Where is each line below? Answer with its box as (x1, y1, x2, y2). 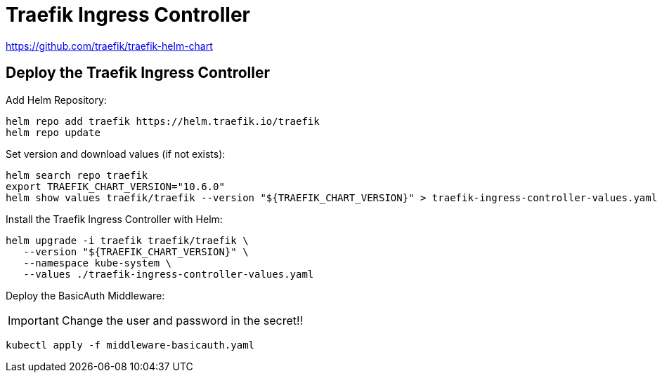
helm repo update (6, 126, 100, 138)
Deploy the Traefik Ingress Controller (6, 64, 271, 82)
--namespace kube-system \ (23, 257, 172, 269)
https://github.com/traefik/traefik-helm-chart (6, 39, 213, 52)
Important (8, 313, 59, 328)
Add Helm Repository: (6, 93, 107, 106)
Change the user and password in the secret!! (61, 313, 304, 328)
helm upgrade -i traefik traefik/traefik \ (6, 234, 249, 246)
